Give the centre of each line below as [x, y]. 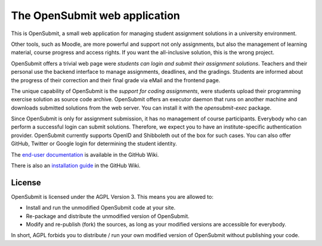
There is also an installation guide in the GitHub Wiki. [76, 166]
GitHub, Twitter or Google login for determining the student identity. [94, 144]
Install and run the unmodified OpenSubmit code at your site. [101, 208]
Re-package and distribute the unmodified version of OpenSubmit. [108, 216]
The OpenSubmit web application [95, 15]
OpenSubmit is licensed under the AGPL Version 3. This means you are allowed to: [112, 197]
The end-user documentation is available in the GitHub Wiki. [85, 154]
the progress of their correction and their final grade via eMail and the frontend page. [116, 80]
